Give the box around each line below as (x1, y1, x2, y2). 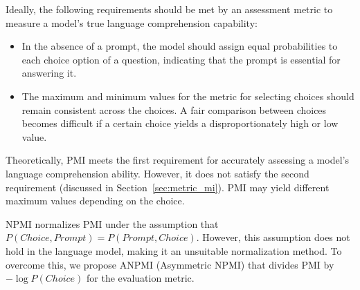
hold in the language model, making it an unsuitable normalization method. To (6, 243, 342, 258)
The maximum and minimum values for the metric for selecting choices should (21, 88, 354, 103)
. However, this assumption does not (196, 230, 350, 244)
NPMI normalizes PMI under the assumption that (6, 216, 219, 231)
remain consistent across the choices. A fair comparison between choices (21, 102, 327, 117)
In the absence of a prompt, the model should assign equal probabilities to (21, 39, 338, 53)
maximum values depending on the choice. (6, 193, 185, 208)
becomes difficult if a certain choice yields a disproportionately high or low (21, 116, 339, 130)
